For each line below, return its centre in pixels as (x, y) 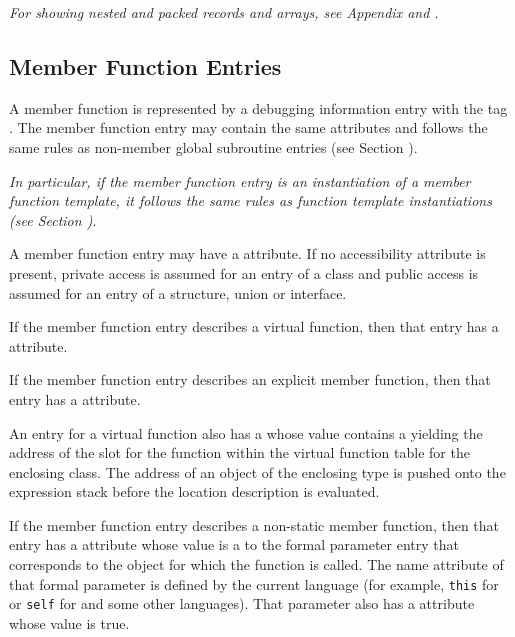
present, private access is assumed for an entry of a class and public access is (244, 272)
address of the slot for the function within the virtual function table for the (239, 452)
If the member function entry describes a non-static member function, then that (254, 524)
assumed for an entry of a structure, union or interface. (178, 292)
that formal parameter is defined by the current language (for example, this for (254, 583)
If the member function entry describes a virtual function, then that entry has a (254, 326)
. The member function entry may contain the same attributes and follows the (248, 127)
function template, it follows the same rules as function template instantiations (250, 200)
